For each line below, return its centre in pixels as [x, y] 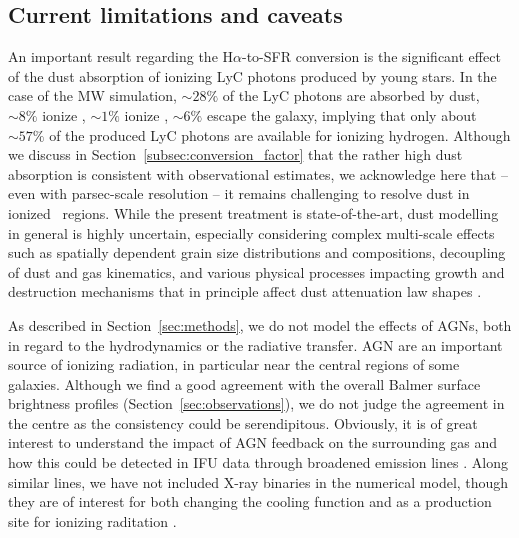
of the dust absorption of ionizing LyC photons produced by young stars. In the [252, 75]
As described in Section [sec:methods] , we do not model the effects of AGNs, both [260, 324]
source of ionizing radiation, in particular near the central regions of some [234, 364]
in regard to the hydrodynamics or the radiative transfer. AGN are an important [255, 344]
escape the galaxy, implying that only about [341, 114]
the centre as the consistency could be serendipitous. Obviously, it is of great [243, 422]
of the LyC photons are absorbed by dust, [351, 95]
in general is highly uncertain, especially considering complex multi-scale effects [251, 232]
